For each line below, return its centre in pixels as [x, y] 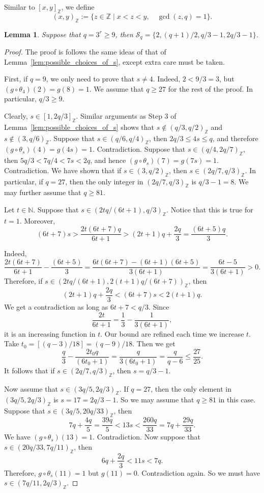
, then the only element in [191, 388]
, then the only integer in [104, 181]
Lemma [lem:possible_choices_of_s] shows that [79, 127]
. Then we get [154, 344]
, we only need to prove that [90, 79]
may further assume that [43, 192]
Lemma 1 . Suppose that [42, 34]
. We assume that [116, 88]
